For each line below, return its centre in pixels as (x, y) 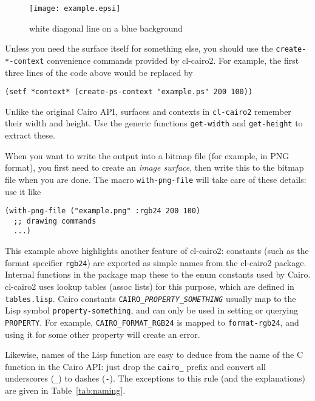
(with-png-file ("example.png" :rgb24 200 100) (103, 211)
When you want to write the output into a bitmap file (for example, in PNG (147, 155)
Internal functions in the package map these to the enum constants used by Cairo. (158, 274)
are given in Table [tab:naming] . (65, 390)
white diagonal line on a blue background (106, 28)
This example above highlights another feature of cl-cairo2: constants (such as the (157, 251)
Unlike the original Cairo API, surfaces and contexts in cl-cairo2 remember (148, 111)
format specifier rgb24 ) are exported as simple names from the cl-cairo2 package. (156, 262)
